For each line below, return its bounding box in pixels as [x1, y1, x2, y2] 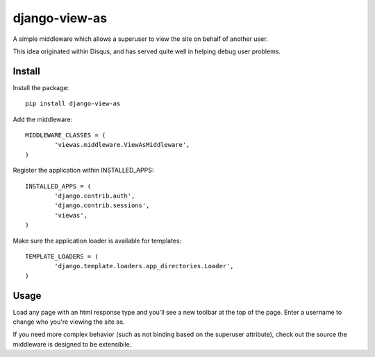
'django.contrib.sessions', [54, 202, 150, 209]
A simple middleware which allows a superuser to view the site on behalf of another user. [12, 35, 268, 43]
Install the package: [12, 83, 69, 92]
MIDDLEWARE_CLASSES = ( [25, 132, 106, 139]
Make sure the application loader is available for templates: [12, 236, 182, 245]
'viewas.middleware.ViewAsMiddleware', [54, 141, 190, 149]
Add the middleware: [12, 115, 73, 123]
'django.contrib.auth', [54, 191, 135, 200]
